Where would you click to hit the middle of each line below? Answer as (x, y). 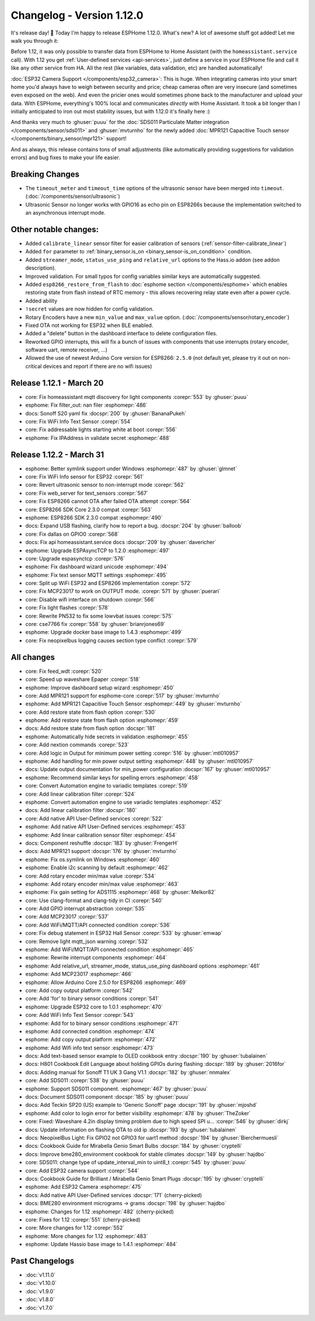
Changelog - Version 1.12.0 (77, 15)
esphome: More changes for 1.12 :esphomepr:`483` (87, 1236)
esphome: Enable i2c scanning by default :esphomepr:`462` (97, 868)
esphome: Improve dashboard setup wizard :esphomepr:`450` (100, 687)
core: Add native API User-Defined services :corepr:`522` (94, 818)
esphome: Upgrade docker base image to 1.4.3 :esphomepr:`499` (104, 632)
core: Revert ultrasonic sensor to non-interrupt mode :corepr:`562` (105, 485)
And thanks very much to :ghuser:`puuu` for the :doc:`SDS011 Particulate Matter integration (120, 122)
